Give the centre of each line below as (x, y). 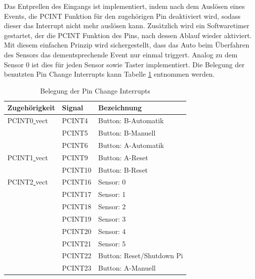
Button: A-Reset (123, 157)
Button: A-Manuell (127, 268)
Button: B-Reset (123, 169)
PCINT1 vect (28, 157)
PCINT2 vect (28, 182)
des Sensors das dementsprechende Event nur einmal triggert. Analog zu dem (121, 54)
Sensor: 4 (112, 231)
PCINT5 (75, 133)
